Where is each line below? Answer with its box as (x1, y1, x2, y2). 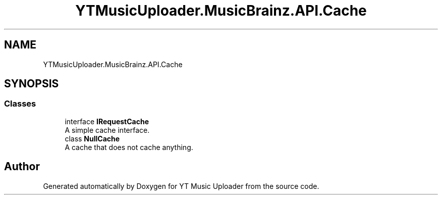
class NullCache (65, 134, 120, 143)
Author (4, 160, 40, 173)
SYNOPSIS (4, 77, 59, 90)
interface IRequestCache (65, 117, 149, 126)
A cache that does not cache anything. (65, 142, 193, 152)
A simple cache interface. (65, 125, 150, 134)
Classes (4, 98, 36, 109)
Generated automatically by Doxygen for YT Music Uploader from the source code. (43, 181, 319, 190)
